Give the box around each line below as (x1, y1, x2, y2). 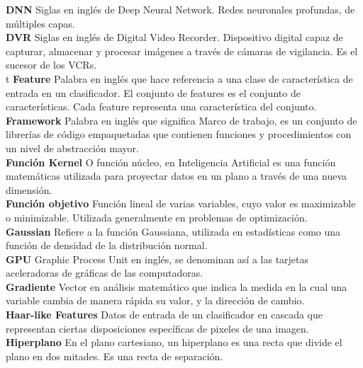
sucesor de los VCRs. (6, 57, 97, 72)
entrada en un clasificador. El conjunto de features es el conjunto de (6, 85, 301, 100)
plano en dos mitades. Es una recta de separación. (6, 348, 223, 363)
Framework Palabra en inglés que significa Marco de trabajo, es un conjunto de (6, 113, 357, 127)
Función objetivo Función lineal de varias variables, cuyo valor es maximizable (6, 196, 356, 211)
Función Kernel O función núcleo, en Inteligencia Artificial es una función (6, 154, 336, 169)
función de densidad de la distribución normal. (6, 238, 208, 253)
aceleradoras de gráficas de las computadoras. (6, 265, 203, 280)
